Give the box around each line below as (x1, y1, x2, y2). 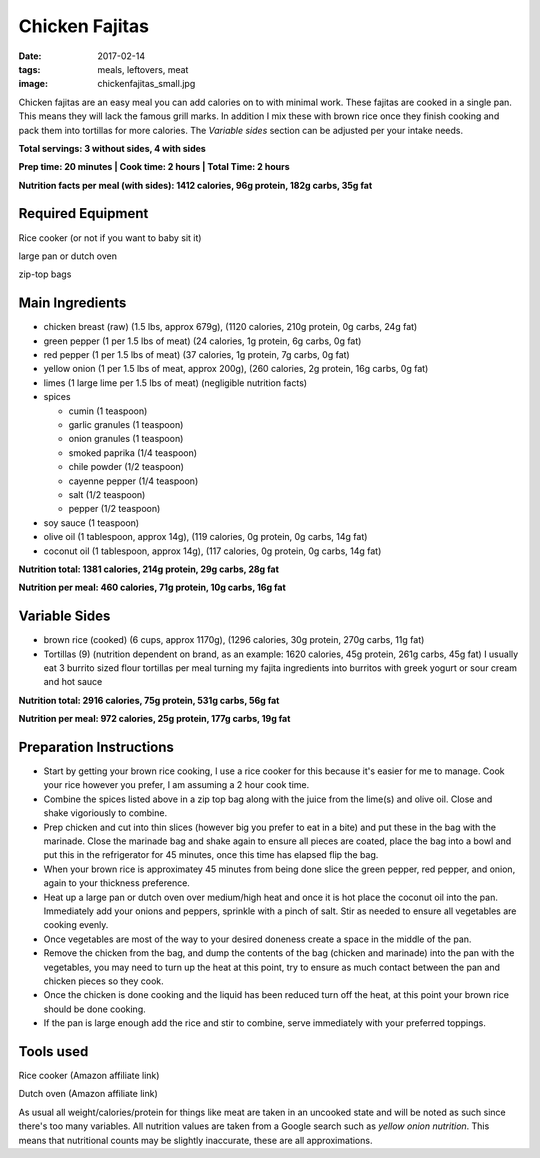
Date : (18, 50, 42, 62)
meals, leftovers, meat (97, 63, 189, 75)
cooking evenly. (43, 919, 109, 931)
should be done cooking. (43, 1003, 147, 1015)
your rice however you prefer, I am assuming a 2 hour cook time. (43, 779, 310, 791)
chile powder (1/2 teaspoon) (68, 461, 185, 473)
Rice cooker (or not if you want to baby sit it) (18, 231, 202, 244)
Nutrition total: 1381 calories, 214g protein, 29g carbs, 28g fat (18, 563, 280, 575)
